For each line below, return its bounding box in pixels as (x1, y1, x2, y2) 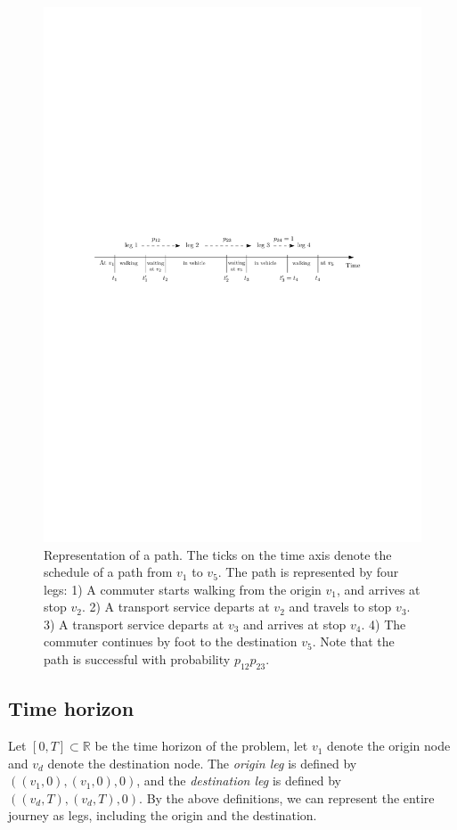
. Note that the (312, 632, 395, 651)
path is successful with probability (44, 650, 231, 669)
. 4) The (361, 614, 406, 633)
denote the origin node (327, 736, 451, 755)
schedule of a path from (44, 563, 173, 581)
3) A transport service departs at (44, 614, 224, 633)
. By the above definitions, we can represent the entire (139, 788, 435, 807)
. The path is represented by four (217, 563, 399, 581)
